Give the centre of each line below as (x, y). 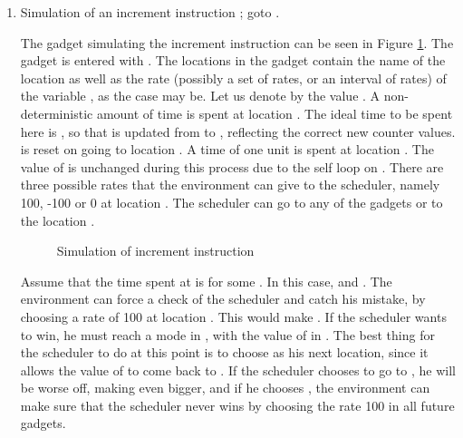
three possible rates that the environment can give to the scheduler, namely (230, 185)
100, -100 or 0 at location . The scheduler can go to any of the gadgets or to (231, 202)
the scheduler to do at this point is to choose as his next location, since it (224, 352)
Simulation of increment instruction (155, 251)
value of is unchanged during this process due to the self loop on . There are (232, 166)
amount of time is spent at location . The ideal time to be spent (275, 113)
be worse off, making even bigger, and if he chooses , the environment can (225, 388)
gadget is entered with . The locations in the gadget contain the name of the (233, 60)
